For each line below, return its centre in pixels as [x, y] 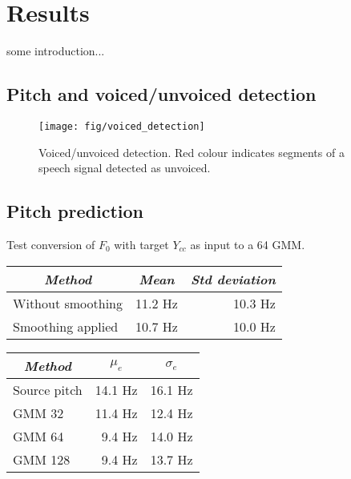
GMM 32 [38, 413]
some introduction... [56, 51]
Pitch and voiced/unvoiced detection [161, 94]
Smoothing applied [66, 326]
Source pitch [48, 389]
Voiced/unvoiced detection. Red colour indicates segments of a [192, 152]
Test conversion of [51, 244]
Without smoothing [68, 303]
